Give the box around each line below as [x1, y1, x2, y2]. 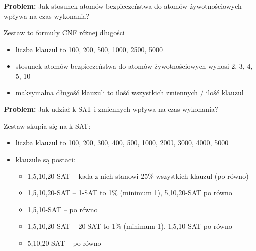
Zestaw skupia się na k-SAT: [4, 120, 91, 131]
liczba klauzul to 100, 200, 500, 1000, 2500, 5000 [15, 44, 163, 54]
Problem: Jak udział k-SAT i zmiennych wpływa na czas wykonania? [4, 104, 218, 114]
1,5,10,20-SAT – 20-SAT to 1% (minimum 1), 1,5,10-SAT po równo [27, 221, 232, 231]
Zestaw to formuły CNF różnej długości [4, 27, 125, 38]
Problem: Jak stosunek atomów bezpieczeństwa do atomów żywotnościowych [4, 1, 242, 11]
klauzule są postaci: [15, 154, 75, 164]
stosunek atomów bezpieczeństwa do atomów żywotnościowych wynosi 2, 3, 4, [15, 61, 253, 71]
